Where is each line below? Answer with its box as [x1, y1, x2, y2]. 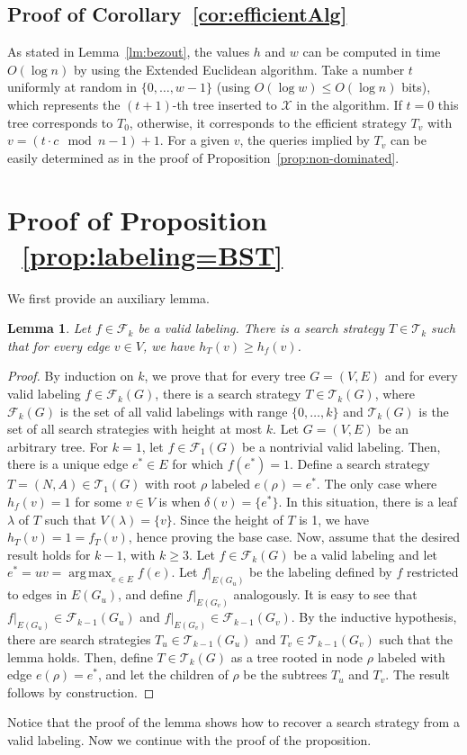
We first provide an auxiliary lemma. [7, 288, 210, 307]
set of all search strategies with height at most [7, 419, 263, 438]
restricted [406, 562, 459, 581]
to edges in [7, 585, 67, 604]
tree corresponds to [7, 112, 113, 131]
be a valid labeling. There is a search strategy [138, 319, 385, 337]
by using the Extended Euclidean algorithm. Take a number [73, 59, 405, 78]
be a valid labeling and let [293, 544, 438, 563]
